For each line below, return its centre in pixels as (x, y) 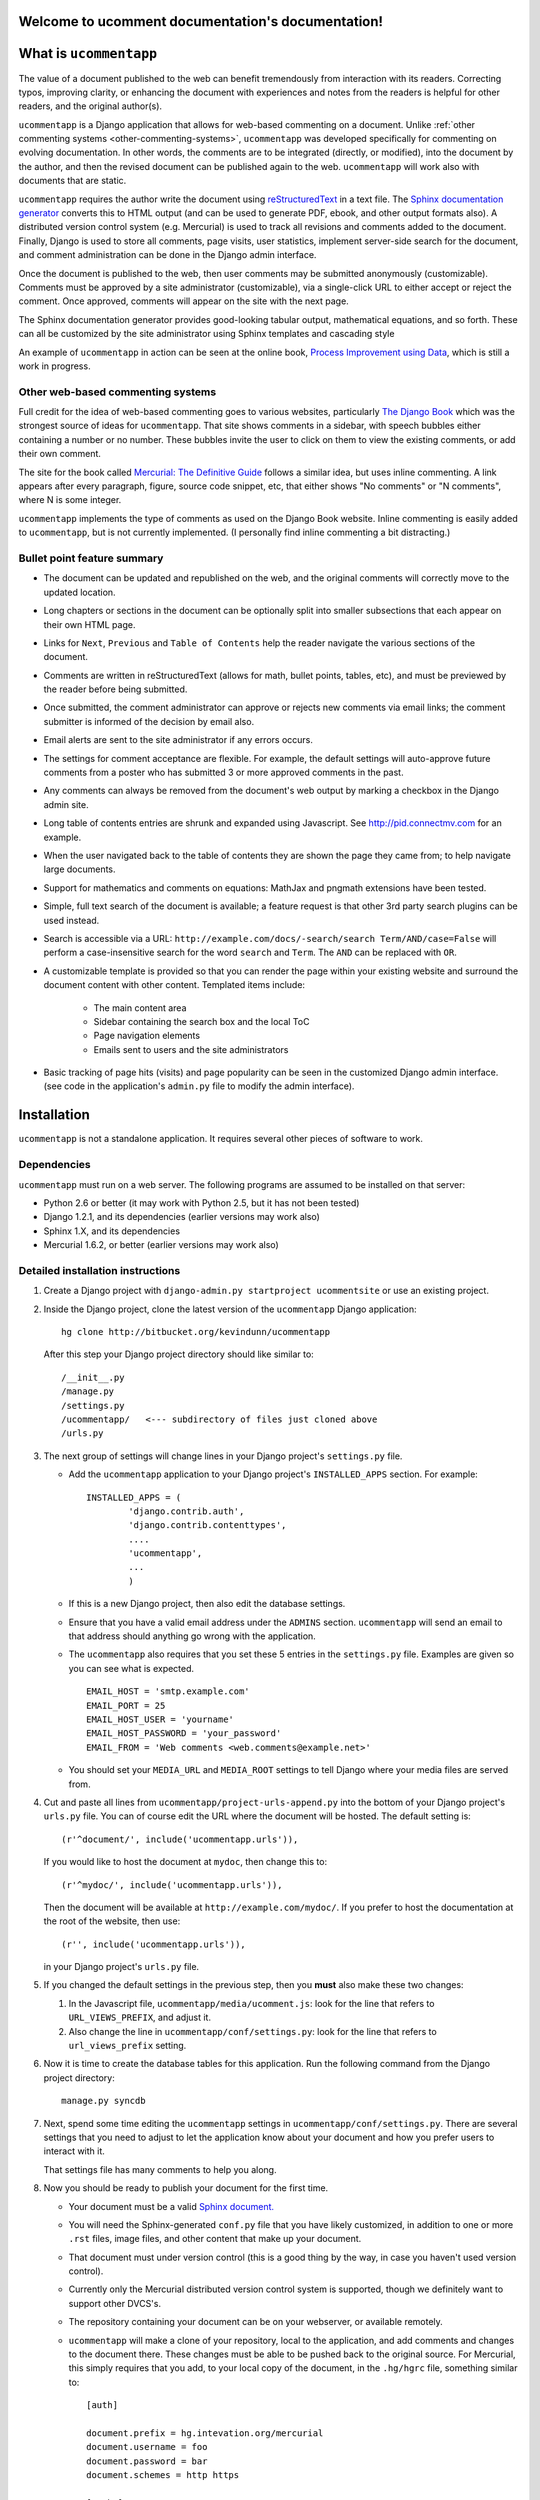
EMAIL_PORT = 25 (126, 1705)
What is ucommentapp (88, 53)
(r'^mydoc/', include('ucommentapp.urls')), (172, 1884)
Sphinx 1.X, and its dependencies (111, 1231)
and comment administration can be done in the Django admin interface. (167, 255)
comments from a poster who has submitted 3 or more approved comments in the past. (223, 772)
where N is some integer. (70, 500)
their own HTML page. (89, 624)
